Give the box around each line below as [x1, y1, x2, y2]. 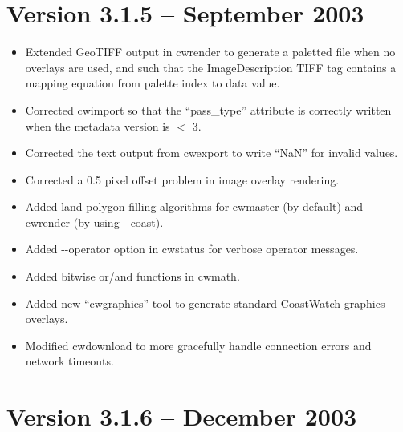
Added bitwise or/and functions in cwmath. [25, 268, 240, 285]
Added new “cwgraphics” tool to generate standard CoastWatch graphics [25, 294, 385, 311]
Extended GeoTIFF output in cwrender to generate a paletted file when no [25, 43, 396, 60]
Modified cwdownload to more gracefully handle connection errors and [25, 337, 372, 353]
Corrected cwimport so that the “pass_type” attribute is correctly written [25, 101, 392, 118]
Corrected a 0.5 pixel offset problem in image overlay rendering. [25, 171, 340, 188]
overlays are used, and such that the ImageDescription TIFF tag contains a [25, 59, 397, 75]
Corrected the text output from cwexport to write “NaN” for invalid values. [25, 144, 398, 161]
